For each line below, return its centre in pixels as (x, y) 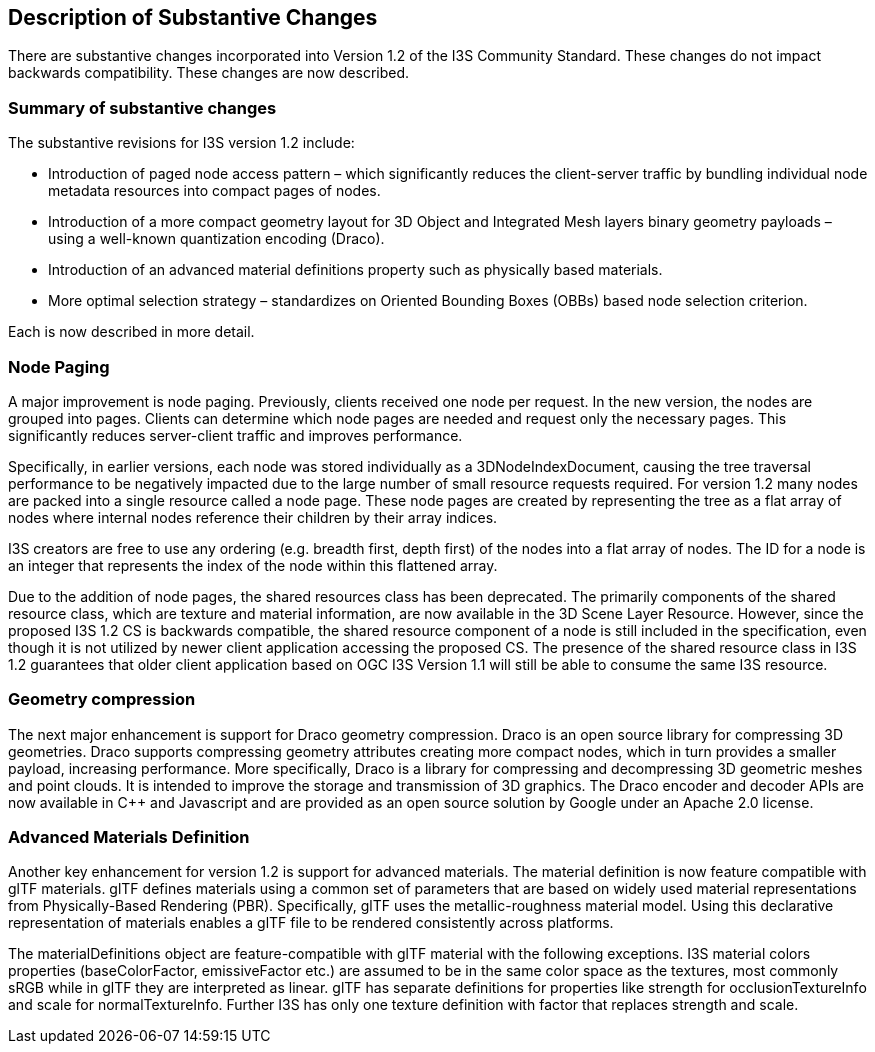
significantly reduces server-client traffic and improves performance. (235, 435)
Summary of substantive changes (142, 107)
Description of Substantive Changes (193, 17)
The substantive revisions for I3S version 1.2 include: (181, 143)
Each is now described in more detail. (131, 332)
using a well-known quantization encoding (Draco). (216, 239)
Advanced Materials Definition (129, 837)
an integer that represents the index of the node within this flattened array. (253, 565)
